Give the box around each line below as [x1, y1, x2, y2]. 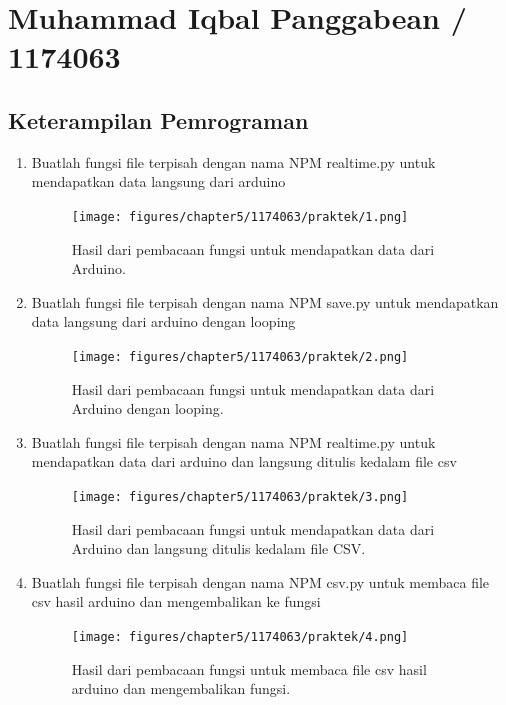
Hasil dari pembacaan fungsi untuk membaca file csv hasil [71, 658, 427, 679]
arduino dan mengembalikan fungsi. [71, 678, 291, 699]
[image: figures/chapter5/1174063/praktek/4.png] [71, 630, 409, 645]
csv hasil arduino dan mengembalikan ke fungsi [31, 591, 321, 612]
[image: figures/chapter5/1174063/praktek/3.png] [71, 490, 409, 505]
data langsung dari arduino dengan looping [31, 311, 296, 332]
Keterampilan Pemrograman [8, 104, 309, 135]
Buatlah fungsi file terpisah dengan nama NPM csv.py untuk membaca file [31, 571, 490, 592]
